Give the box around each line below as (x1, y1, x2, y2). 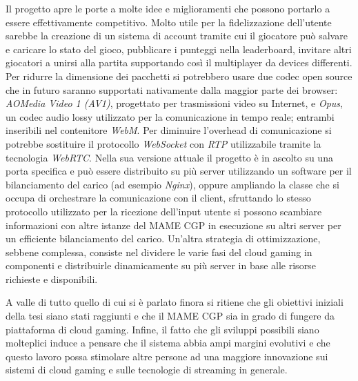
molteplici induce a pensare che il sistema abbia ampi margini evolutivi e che (6, 335, 330, 350)
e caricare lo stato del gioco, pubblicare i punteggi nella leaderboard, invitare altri (6, 41, 352, 56)
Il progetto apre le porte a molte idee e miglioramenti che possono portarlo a (6, 1, 330, 15)
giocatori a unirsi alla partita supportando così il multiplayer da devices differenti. (6, 55, 352, 70)
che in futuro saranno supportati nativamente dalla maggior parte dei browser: (6, 82, 338, 97)
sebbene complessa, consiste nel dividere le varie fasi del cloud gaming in (6, 244, 312, 259)
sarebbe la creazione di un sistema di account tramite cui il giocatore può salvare (6, 28, 348, 43)
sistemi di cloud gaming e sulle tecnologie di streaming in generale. (6, 362, 288, 377)
